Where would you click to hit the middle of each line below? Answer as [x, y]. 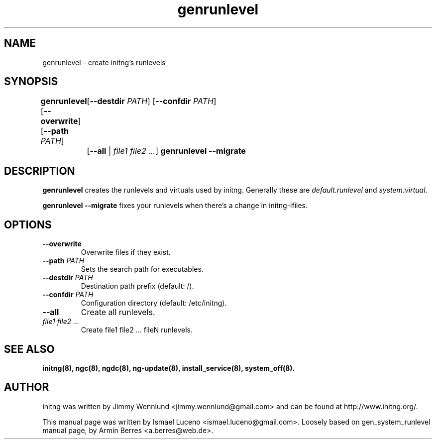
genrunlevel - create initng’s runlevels [104, 62]
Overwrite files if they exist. [126, 252]
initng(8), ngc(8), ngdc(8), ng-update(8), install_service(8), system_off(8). [169, 368]
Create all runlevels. [118, 312]
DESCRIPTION [40, 171]
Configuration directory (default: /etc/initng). [154, 303]
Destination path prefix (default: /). [137, 286]
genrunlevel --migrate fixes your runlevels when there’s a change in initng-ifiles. [175, 206]
